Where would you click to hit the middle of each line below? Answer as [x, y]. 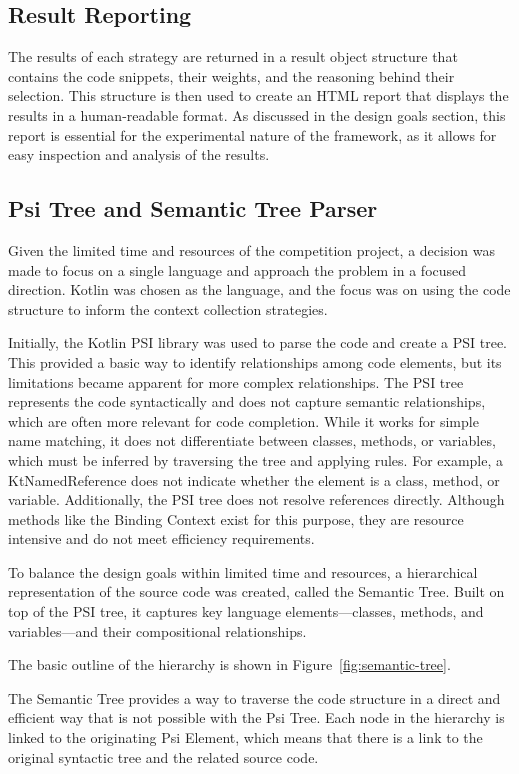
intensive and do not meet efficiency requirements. [161, 538]
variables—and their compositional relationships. [157, 630]
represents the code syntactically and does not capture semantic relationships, [247, 401]
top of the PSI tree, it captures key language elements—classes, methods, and [246, 611]
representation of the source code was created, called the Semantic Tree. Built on [256, 591]
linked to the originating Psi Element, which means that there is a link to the [245, 737]
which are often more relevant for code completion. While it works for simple [243, 420]
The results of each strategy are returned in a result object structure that [233, 56]
